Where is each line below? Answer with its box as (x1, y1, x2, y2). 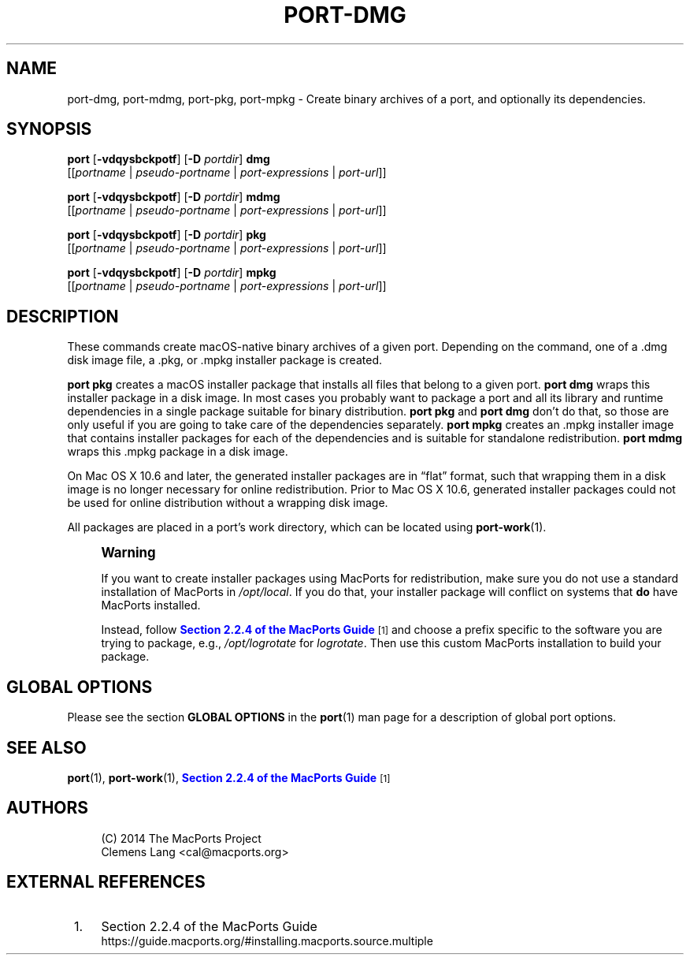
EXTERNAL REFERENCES (6, 872, 206, 892)
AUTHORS (6, 798, 89, 818)
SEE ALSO (6, 737, 87, 758)
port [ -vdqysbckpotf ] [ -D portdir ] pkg (67, 228, 266, 242)
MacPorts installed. (101, 598, 201, 613)
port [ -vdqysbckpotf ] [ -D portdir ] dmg (67, 152, 270, 166)
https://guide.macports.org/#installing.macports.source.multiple (101, 933, 433, 948)
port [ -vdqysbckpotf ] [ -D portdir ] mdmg (67, 190, 280, 204)
